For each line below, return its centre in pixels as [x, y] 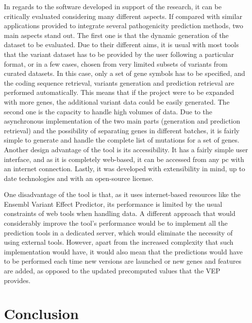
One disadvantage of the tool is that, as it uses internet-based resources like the [122, 194]
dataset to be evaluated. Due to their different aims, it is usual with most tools [121, 45]
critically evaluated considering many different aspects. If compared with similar [123, 16]
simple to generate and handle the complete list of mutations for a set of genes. [122, 140]
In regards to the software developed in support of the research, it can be [113, 6]
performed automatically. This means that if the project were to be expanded [119, 92]
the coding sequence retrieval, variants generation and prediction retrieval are [119, 82]
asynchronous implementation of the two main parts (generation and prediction [122, 121]
